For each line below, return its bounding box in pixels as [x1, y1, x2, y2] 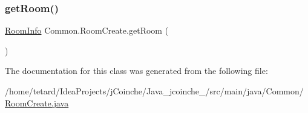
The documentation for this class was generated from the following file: [5, 64, 268, 77]
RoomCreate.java [5, 96, 69, 109]
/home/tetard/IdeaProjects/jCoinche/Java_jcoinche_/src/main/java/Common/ [5, 85, 304, 97]
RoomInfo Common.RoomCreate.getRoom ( [5, 24, 169, 37]
